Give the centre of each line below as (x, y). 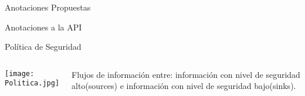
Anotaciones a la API (43, 27)
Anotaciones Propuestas (48, 7)
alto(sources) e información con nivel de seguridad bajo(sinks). (184, 86)
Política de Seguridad (43, 47)
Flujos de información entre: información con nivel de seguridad (186, 74)
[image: (20, 73)
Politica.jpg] (32, 83)
